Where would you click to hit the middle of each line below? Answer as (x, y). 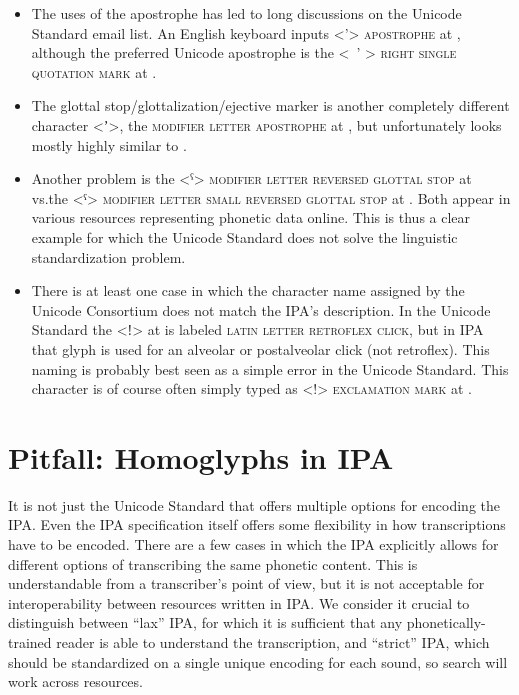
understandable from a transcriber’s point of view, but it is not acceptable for (246, 583)
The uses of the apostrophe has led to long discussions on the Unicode (246, 13)
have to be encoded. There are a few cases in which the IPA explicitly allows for (253, 544)
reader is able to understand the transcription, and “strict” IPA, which (273, 641)
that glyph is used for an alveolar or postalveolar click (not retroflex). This (260, 348)
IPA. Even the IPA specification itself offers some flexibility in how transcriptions (257, 524)
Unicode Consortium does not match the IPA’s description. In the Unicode (261, 309)
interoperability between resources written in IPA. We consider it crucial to (239, 602)
